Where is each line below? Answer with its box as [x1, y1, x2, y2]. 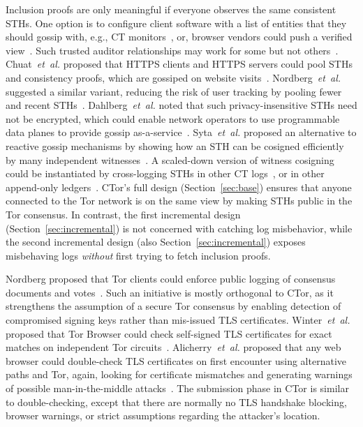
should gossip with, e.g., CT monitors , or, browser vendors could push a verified [6, 29, 353, 44]
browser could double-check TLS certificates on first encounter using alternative [6, 353, 346, 368]
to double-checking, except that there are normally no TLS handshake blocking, [6, 394, 347, 409]
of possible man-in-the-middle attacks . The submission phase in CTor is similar [6, 381, 349, 396]
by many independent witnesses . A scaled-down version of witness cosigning [6, 152, 334, 167]
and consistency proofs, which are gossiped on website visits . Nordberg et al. [6, 70, 341, 84]
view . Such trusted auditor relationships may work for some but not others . [6, 43, 339, 57]
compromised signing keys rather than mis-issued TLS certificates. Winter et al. [6, 313, 350, 327]
